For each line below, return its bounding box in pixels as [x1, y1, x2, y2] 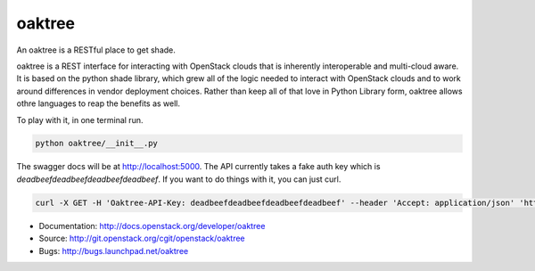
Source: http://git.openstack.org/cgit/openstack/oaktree [38, 233, 245, 244]
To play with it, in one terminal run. [16, 114, 144, 125]
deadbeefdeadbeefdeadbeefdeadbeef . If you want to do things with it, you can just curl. [16, 174, 342, 185]
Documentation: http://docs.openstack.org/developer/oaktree [38, 220, 266, 231]
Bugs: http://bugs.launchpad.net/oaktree [38, 245, 189, 256]
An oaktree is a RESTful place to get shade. [16, 45, 176, 55]
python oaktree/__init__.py [35, 138, 158, 149]
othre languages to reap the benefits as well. [16, 98, 181, 109]
